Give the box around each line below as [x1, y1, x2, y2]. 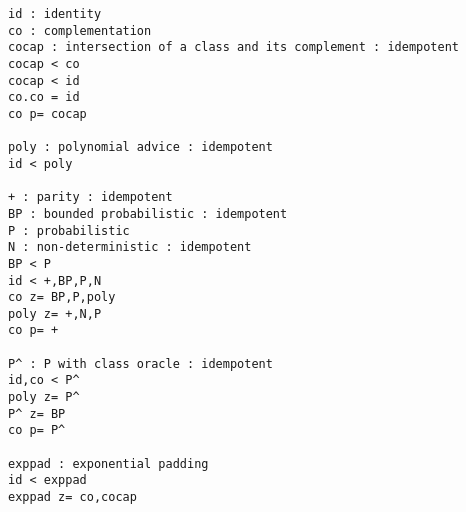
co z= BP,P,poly [8, 290, 116, 305]
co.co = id [8, 90, 80, 105]
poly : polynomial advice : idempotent [8, 140, 273, 155]
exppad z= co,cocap [8, 490, 137, 505]
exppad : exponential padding [8, 456, 209, 471]
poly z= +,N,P [8, 306, 102, 321]
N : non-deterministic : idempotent [8, 240, 252, 255]
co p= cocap [8, 106, 87, 121]
